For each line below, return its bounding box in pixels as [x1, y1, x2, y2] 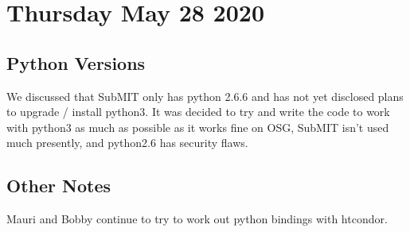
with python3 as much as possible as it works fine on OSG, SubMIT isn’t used [6, 118, 389, 135]
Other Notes [6, 173, 111, 198]
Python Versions [6, 50, 146, 75]
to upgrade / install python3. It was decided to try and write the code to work [6, 103, 390, 120]
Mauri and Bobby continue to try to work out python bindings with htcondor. [6, 211, 388, 227]
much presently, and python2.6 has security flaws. [6, 134, 248, 151]
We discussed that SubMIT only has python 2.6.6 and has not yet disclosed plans [6, 87, 404, 104]
